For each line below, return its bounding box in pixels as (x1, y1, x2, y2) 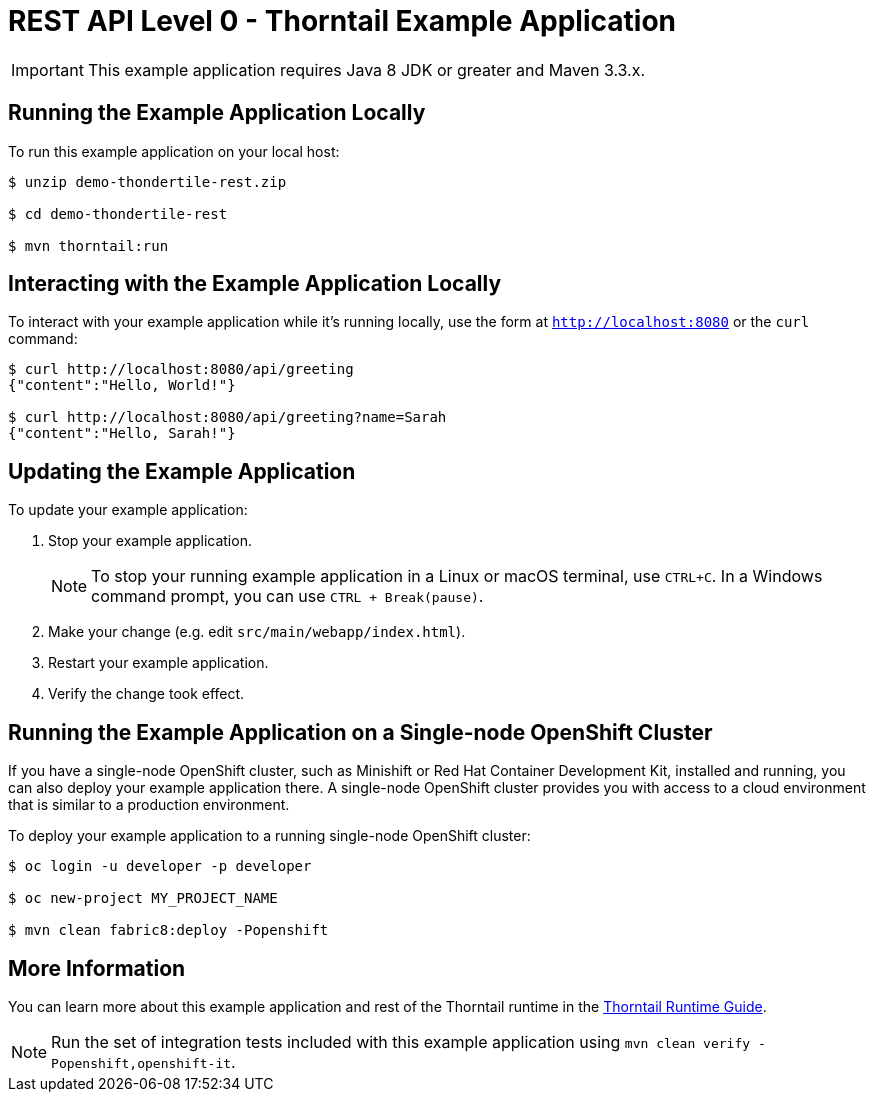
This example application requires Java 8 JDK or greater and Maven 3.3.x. (87, 59, 646, 80)
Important (11, 59, 84, 80)
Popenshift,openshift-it (51, 1055, 232, 1071)
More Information (8, 955, 186, 981)
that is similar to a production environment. (8, 796, 290, 814)
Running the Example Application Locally (8, 100, 426, 126)
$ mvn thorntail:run (8, 237, 169, 254)
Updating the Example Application (8, 458, 356, 484)
